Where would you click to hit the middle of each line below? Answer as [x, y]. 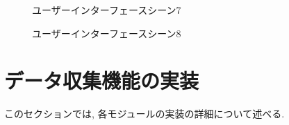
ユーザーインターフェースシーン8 [107, 33]
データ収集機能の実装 [102, 80]
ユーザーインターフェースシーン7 [107, 10]
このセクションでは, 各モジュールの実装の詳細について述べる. [144, 114]
